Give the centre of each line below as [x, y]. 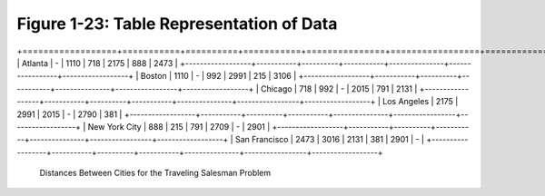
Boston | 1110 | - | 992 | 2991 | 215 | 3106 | [218, 76]
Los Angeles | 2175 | [421, 102]
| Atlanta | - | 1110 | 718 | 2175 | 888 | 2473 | [98, 63]
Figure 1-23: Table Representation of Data [177, 24]
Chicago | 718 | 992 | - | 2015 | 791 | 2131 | [339, 88]
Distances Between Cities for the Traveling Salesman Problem [155, 173]
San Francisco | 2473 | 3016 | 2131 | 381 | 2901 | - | [330, 140]
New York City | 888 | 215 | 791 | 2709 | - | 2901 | [179, 126]
